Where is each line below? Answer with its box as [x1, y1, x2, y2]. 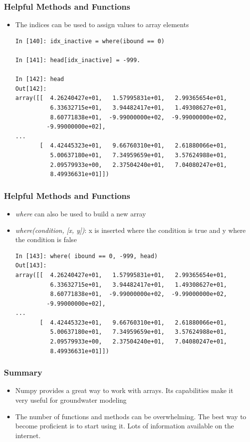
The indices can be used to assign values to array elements [15, 19, 189, 30]
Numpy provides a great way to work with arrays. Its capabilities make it [15, 385, 234, 395]
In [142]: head [15, 76, 64, 83]
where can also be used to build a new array [15, 208, 146, 218]
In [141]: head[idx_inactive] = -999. [15, 57, 141, 64]
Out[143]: [15, 262, 47, 269]
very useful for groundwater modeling [15, 395, 127, 405]
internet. [15, 430, 41, 440]
